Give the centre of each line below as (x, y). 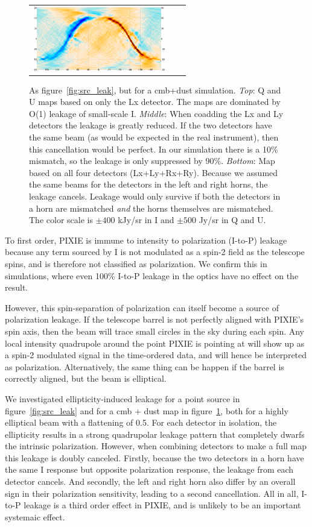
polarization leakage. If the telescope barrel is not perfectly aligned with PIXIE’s (154, 319)
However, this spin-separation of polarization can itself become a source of (142, 307)
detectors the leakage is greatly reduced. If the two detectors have (151, 125)
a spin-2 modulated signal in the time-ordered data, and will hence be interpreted (156, 355)
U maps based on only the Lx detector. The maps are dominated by (155, 102)
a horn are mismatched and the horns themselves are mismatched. (151, 208)
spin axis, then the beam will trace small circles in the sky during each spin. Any (155, 331)
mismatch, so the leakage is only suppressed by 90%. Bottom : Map (152, 161)
